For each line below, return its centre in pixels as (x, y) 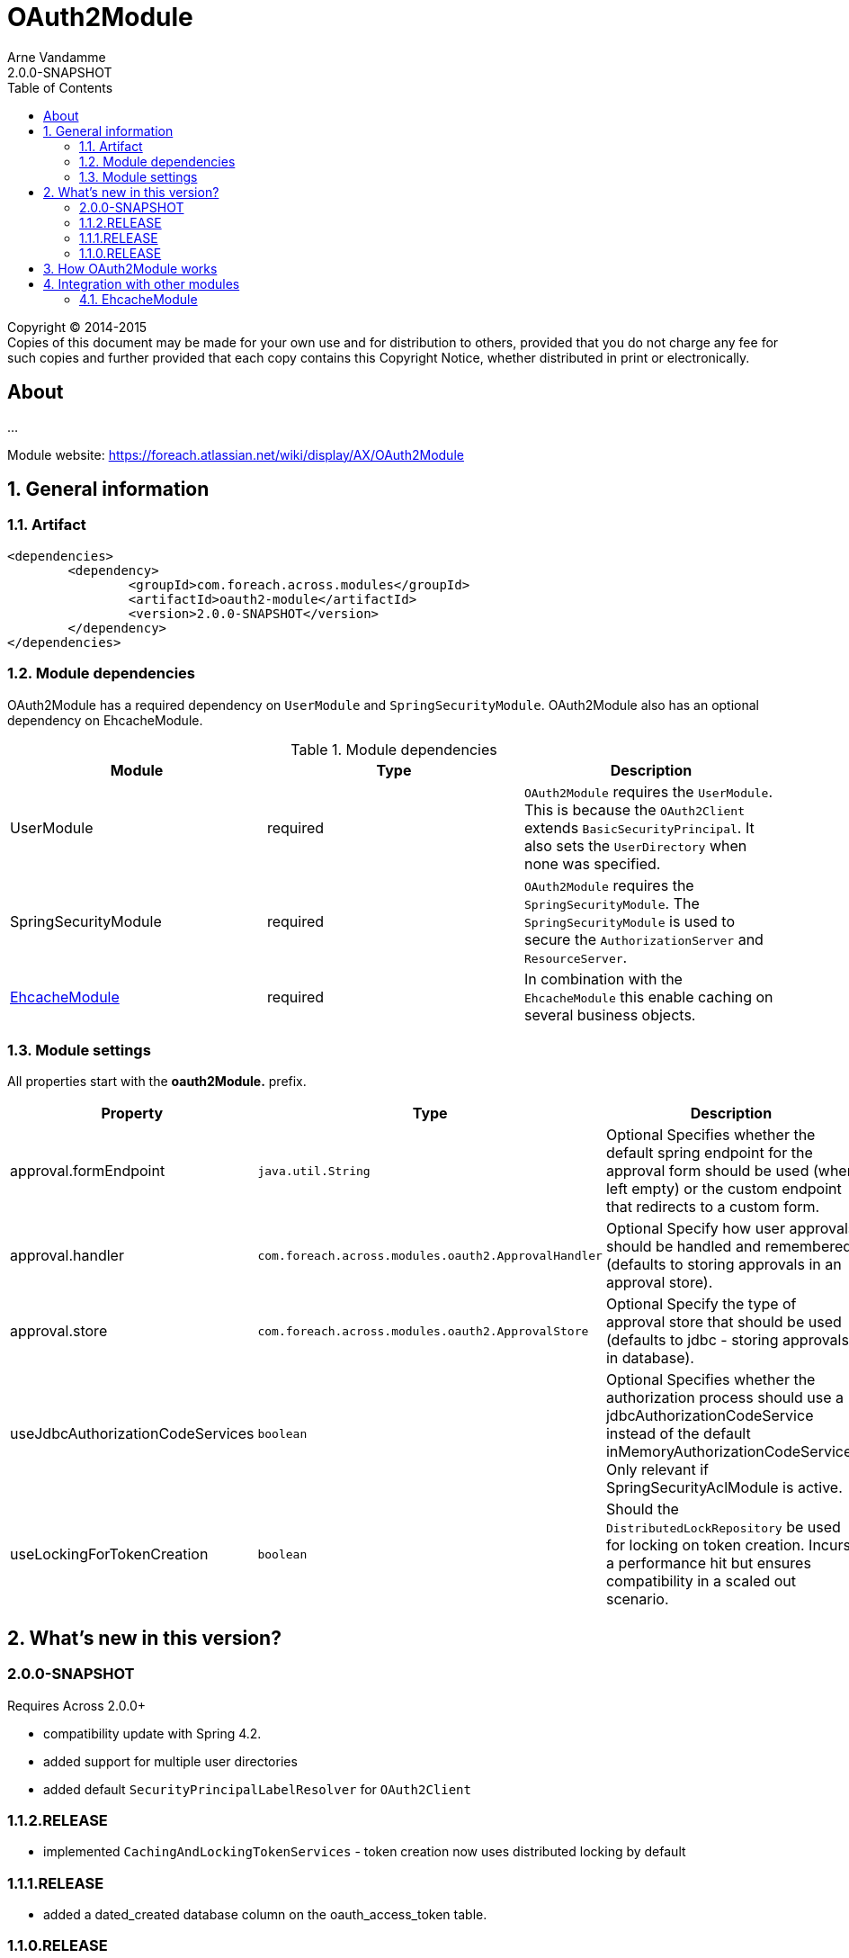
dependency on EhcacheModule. (105, 720)
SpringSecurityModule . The (612, 903)
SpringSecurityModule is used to (630, 921)
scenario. (637, 1599)
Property (132, 1114)
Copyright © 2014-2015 (77, 327)
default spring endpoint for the (709, 1153)
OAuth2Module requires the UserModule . (648, 791)
